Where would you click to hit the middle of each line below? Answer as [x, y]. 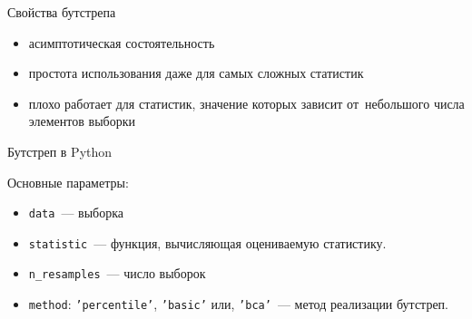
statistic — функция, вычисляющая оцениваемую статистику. [207, 242]
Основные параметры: [68, 182]
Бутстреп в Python [60, 151]
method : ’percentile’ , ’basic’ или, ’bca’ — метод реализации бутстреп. [239, 304]
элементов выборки [82, 121]
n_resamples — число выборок [117, 273]
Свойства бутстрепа [62, 12]
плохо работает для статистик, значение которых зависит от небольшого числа [246, 103]
